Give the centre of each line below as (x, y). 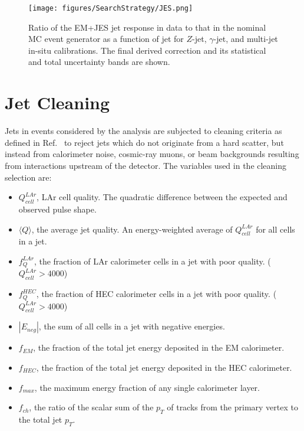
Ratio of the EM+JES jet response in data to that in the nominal (147, 27)
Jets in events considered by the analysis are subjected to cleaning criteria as (143, 131)
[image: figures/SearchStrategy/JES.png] (111, 8)
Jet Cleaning (57, 102)
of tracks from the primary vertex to (232, 407)
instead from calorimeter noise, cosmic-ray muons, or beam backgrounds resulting (152, 154)
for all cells (275, 229)
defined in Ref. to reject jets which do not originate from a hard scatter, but (144, 142)
